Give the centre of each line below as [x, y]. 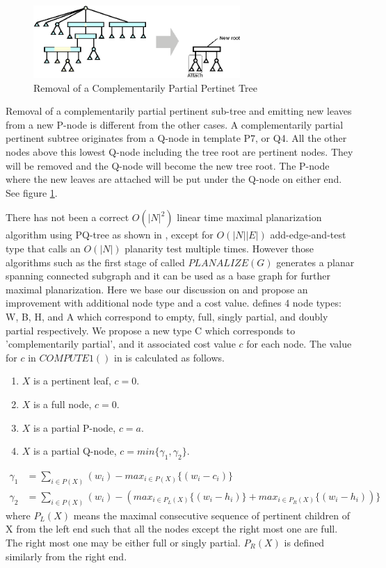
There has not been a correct [67, 217]
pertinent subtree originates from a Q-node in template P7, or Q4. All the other [176, 138]
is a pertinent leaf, [72, 381]
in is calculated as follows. [169, 357]
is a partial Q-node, [75, 451]
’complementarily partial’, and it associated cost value [121, 344]
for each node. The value [299, 344]
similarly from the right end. [66, 556]
